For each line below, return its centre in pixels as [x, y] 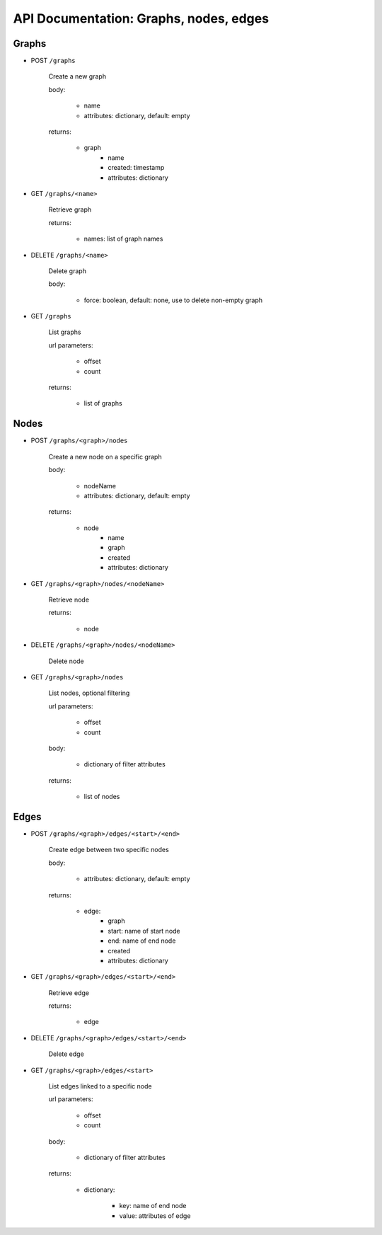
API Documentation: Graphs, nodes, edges [141, 18]
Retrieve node [69, 600]
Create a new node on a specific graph [105, 456]
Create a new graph [77, 76]
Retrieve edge [69, 993]
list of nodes [102, 797]
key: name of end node [153, 1206]
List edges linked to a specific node [100, 1086]
